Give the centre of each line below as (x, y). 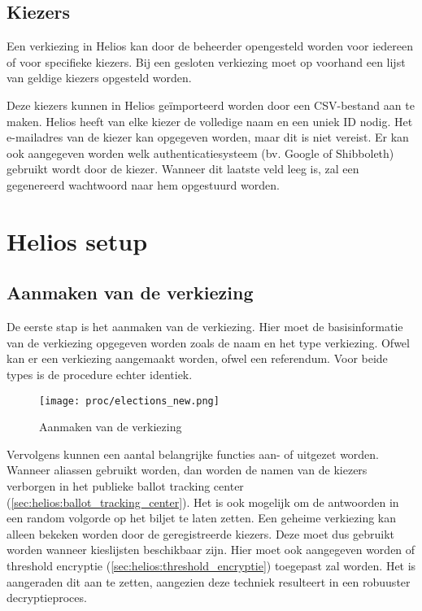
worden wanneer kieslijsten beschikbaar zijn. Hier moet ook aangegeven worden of (211, 550)
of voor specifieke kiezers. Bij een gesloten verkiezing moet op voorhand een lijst (206, 61)
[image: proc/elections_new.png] (129, 401)
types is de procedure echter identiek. (100, 374)
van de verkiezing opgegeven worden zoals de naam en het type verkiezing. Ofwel (208, 342)
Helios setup (77, 240)
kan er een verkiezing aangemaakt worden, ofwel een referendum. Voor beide (197, 358)
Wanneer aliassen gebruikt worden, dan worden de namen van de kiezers (187, 470)
